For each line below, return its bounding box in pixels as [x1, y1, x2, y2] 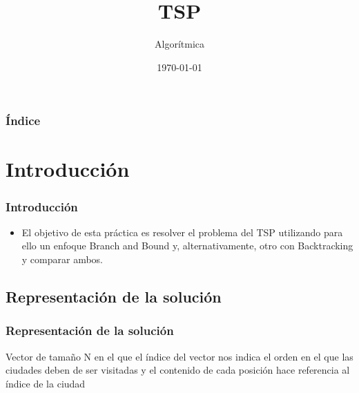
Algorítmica [155, 37, 204, 51]
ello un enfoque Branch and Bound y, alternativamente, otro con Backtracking [21, 238, 353, 253]
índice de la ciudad [6, 376, 86, 390]
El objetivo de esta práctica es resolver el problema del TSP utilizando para [21, 224, 343, 239]
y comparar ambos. [21, 252, 104, 267]
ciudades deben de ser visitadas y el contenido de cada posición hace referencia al [6, 363, 350, 377]
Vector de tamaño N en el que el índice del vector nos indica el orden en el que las [6, 349, 353, 363]
